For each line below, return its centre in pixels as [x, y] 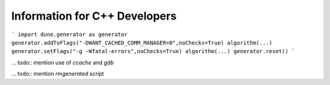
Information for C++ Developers [94, 16]
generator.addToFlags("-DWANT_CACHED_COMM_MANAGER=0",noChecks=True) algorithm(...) [142, 42]
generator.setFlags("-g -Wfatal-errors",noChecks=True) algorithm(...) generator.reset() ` [153, 51]
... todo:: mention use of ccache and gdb [63, 62]
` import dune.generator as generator [69, 34]
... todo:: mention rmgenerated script [57, 74]
